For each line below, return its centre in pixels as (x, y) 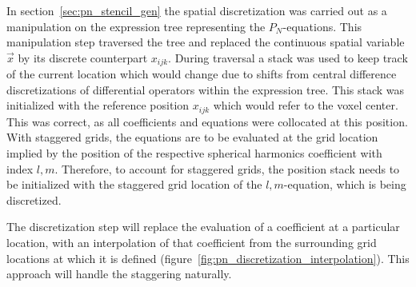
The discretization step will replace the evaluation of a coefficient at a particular (203, 227)
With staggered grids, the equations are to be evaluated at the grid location (192, 137)
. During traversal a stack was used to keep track (288, 57)
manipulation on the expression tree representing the (136, 26)
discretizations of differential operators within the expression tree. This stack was (206, 89)
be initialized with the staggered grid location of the (134, 184)
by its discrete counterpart (83, 57)
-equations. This (322, 26)
